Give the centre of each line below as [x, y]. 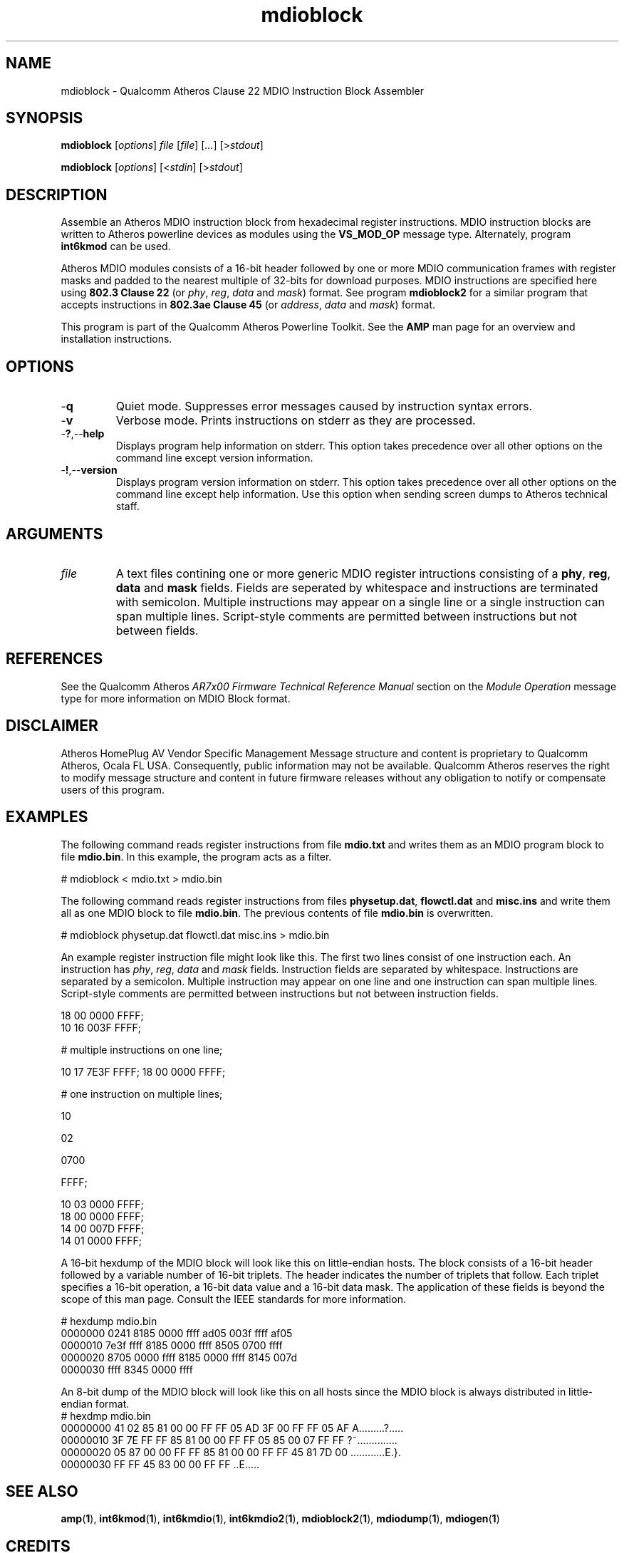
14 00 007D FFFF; [103, 1228]
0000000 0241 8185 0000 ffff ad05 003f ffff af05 [177, 1333]
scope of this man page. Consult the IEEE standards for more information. [233, 1299]
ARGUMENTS [54, 534]
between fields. [157, 630]
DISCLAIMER [52, 726]
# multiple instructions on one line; [142, 1049]
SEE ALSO [42, 1491]
